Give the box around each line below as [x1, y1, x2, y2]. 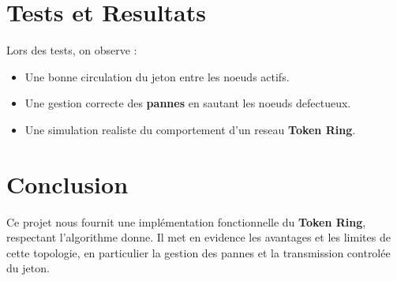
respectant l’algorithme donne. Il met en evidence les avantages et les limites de [6, 229, 391, 245]
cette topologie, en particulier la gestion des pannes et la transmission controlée [6, 244, 391, 260]
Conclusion [6, 167, 129, 200]
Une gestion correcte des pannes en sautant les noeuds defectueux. [24, 95, 351, 111]
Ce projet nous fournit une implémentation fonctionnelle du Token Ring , [6, 213, 366, 230]
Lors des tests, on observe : [6, 42, 137, 58]
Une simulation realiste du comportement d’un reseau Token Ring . [24, 121, 356, 137]
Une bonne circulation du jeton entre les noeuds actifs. [24, 68, 290, 84]
